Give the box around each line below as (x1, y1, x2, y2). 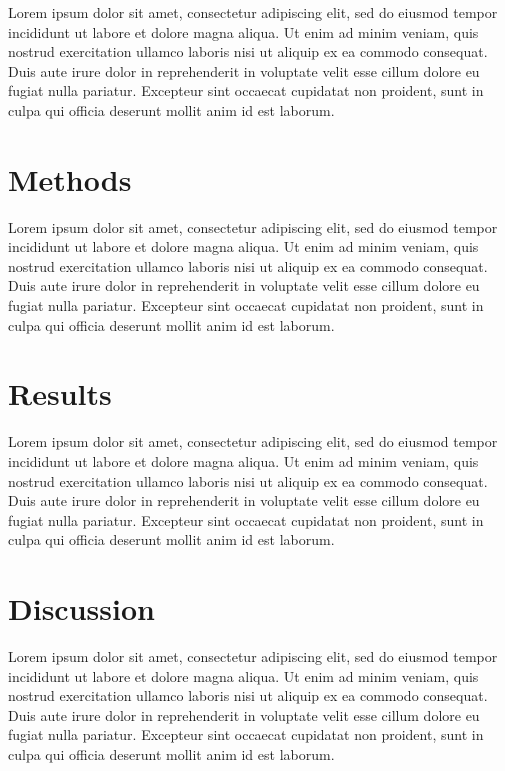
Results (8, 373, 112, 414)
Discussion (8, 588, 155, 629)
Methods (8, 158, 132, 199)
